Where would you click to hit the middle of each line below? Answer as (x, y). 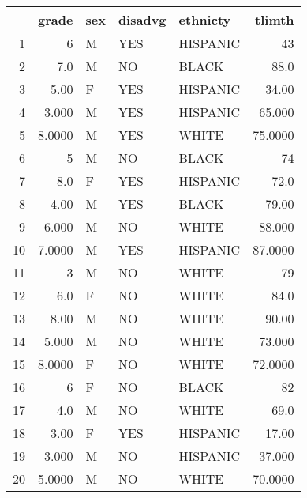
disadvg (142, 19)
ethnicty (205, 19)
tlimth (275, 19)
